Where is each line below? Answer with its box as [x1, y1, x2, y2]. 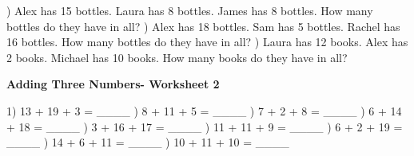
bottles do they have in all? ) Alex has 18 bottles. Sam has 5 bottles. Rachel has [6, 18, 400, 34]
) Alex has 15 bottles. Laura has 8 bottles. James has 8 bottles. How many [6, 2, 373, 18]
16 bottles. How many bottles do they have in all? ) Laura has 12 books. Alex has [6, 33, 408, 50]
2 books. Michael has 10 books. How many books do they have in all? [6, 49, 348, 65]
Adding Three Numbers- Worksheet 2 [6, 76, 220, 92]
